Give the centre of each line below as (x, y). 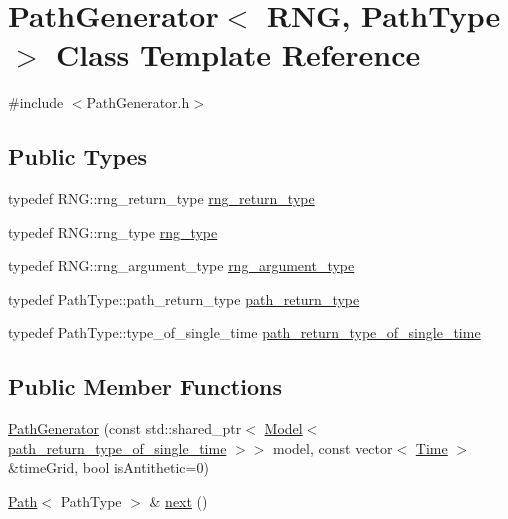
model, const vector (333, 447)
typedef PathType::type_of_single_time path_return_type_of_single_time (244, 332)
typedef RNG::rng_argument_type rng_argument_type (181, 265)
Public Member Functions (145, 386)
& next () (178, 501)
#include (36, 102)
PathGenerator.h (138, 102)
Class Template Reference (238, 54)
